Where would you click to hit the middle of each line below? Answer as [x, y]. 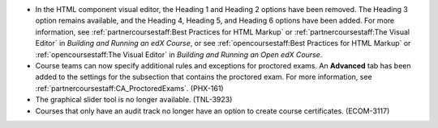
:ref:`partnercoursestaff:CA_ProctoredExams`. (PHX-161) [129, 88]
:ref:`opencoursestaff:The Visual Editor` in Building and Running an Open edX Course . [179, 54]
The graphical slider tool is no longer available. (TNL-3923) [134, 100]
